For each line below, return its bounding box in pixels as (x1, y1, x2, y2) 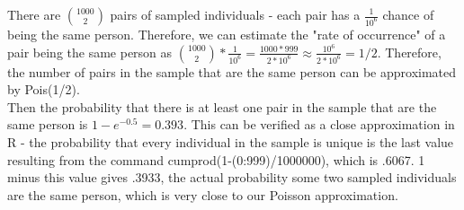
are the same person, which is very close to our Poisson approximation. (7, 185, 398, 204)
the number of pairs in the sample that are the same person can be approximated (7, 62, 457, 81)
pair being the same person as (7, 42, 173, 61)
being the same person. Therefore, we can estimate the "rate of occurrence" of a (7, 25, 446, 43)
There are (7, 5, 61, 23)
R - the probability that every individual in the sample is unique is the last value (7, 133, 454, 152)
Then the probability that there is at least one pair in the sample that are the (7, 97, 437, 116)
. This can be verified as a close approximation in (183, 115, 455, 134)
